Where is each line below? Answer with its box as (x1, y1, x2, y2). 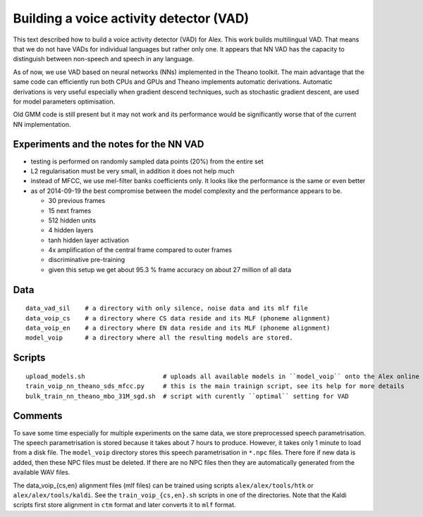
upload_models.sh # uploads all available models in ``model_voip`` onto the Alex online (25, 372, 419, 380)
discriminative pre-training (48, 256, 125, 264)
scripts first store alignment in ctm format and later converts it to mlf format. (13, 501, 236, 509)
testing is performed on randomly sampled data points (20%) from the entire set (30, 157, 264, 166)
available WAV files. (13, 468, 70, 477)
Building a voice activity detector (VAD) (13, 11, 250, 26)
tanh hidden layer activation (48, 236, 130, 244)
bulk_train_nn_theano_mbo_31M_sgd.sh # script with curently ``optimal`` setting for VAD (25, 392, 349, 400)
